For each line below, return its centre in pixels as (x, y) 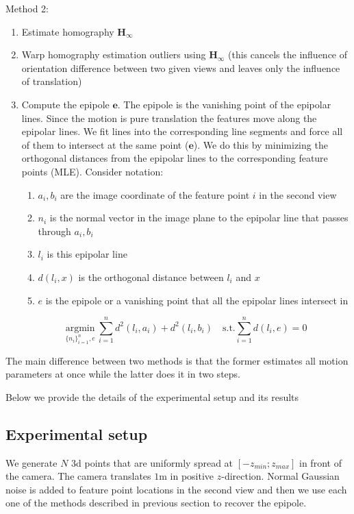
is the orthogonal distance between (151, 277)
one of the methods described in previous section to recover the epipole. (156, 503)
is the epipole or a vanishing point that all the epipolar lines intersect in (197, 300)
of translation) (52, 81)
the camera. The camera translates (78, 476)
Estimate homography (68, 31)
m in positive (187, 476)
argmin (80, 328)
